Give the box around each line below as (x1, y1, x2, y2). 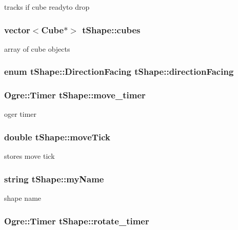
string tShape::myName (4, 172, 104, 185)
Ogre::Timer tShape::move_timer (4, 89, 146, 101)
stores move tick (4, 151, 55, 161)
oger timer (4, 109, 37, 119)
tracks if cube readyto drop (4, 2, 90, 12)
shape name (4, 193, 42, 203)
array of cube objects (4, 43, 70, 54)
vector (4, 23, 30, 36)
